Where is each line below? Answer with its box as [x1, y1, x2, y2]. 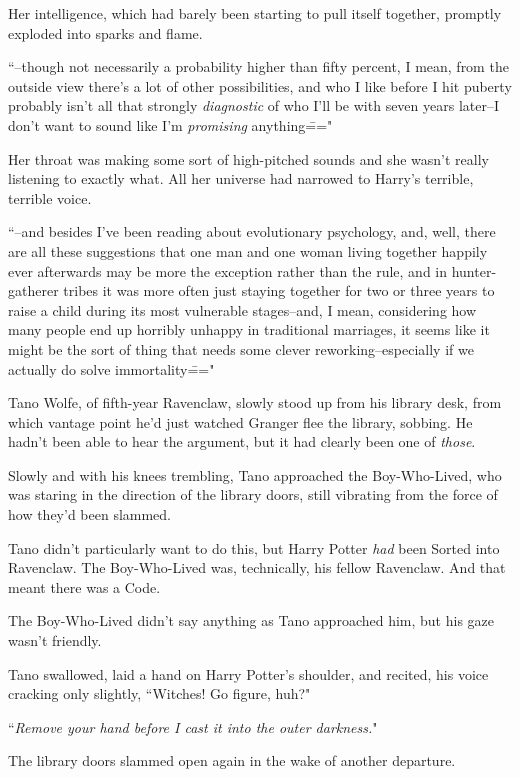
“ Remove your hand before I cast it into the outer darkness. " [8, 716, 378, 737]
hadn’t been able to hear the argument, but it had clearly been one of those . [8, 431, 476, 452]
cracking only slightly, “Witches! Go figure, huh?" [8, 683, 311, 704]
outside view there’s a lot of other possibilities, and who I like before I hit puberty [8, 75, 512, 96]
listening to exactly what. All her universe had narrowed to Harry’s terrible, [8, 168, 474, 189]
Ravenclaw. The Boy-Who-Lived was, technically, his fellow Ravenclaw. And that [8, 557, 506, 578]
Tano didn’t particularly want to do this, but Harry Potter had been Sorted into [8, 537, 500, 558]
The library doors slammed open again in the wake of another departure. [8, 750, 456, 771]
